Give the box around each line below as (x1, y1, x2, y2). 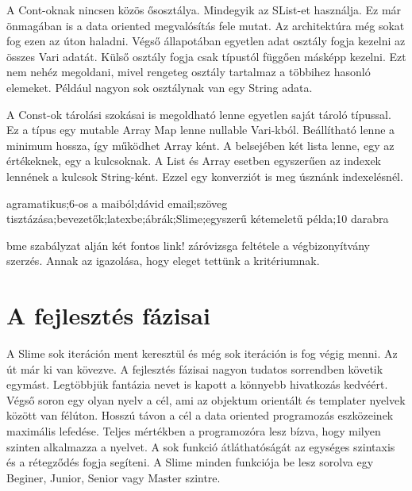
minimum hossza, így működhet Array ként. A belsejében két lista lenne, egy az (6, 136, 395, 153)
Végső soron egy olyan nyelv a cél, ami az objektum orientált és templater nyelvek (6, 391, 406, 408)
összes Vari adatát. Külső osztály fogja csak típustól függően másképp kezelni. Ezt (6, 48, 406, 64)
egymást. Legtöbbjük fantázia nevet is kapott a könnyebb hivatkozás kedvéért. (6, 376, 388, 393)
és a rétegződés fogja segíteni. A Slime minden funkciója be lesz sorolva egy (6, 454, 374, 470)
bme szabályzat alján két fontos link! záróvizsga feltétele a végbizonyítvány (6, 236, 370, 253)
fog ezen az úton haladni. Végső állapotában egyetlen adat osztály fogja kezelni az (6, 33, 406, 49)
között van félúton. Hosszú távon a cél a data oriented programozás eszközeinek (6, 407, 394, 424)
